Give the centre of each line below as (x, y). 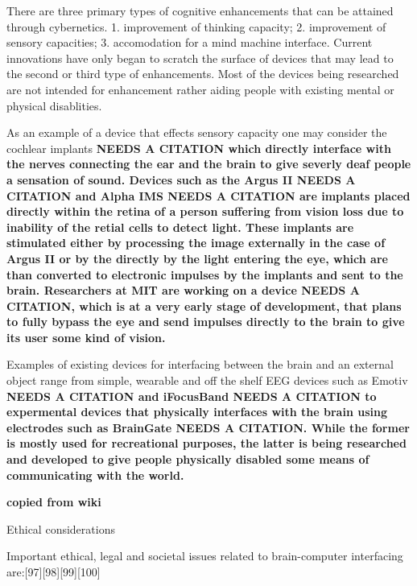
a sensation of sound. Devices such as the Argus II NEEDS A (181, 179)
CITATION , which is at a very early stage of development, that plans (204, 305)
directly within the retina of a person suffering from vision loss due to (205, 211)
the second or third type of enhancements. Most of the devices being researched (203, 74)
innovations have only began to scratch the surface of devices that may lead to (200, 58)
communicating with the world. (95, 475)
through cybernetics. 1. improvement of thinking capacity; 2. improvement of (196, 26)
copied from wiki (54, 502)
